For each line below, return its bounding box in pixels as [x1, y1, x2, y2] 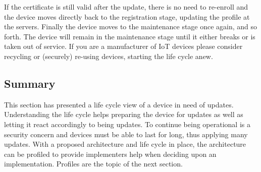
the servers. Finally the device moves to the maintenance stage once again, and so [4, 21, 257, 32]
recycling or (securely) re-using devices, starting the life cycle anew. [4, 50, 213, 61]
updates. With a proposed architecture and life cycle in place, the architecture [4, 139, 246, 149]
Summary [4, 75, 56, 91]
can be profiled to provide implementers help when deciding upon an [4, 148, 217, 159]
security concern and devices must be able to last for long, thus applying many [4, 129, 248, 139]
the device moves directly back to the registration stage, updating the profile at [4, 11, 250, 22]
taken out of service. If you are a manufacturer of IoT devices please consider [4, 41, 243, 51]
